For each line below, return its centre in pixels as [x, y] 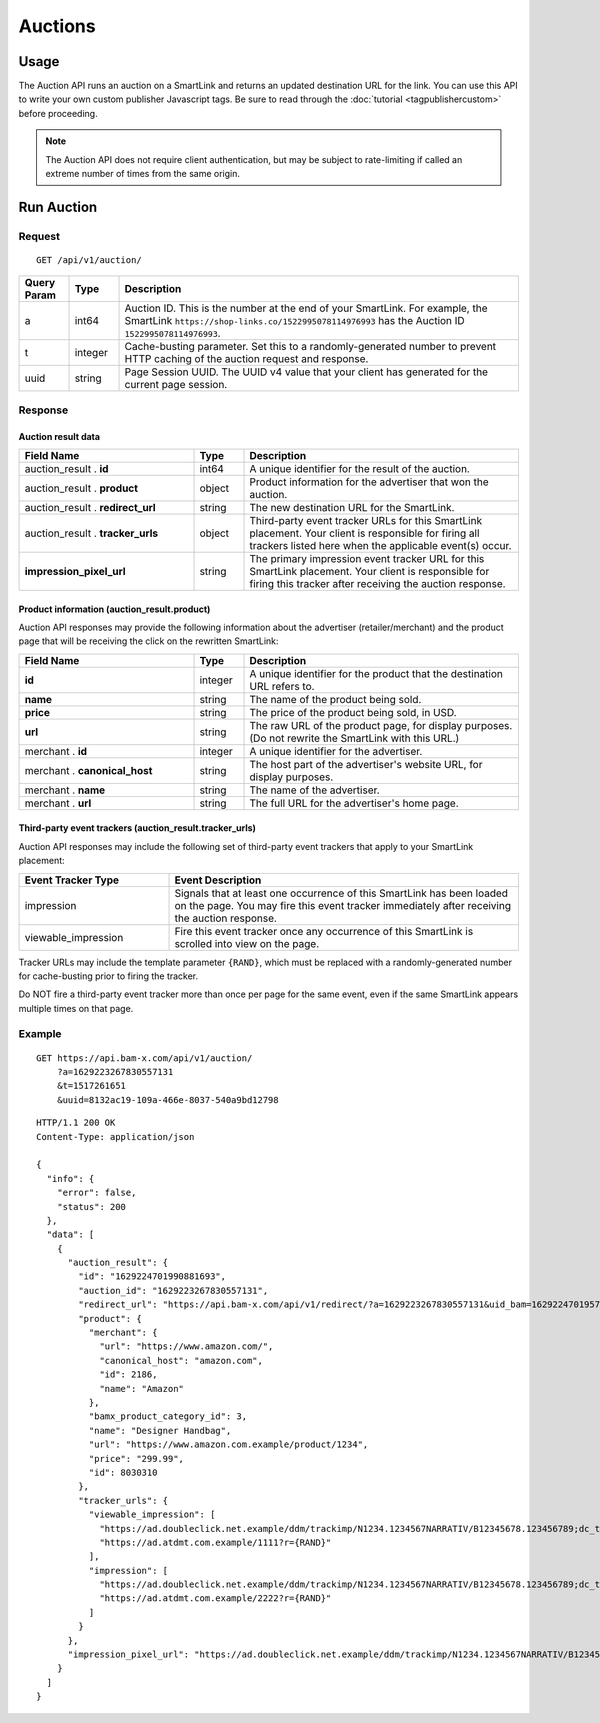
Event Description [218, 880]
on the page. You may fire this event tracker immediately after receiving [343, 905]
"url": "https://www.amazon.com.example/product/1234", [228, 1444]
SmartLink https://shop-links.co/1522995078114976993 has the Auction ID [294, 321]
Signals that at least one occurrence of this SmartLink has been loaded [341, 893]
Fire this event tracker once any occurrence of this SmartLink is [324, 931]
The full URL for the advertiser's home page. [354, 803]
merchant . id [56, 751]
